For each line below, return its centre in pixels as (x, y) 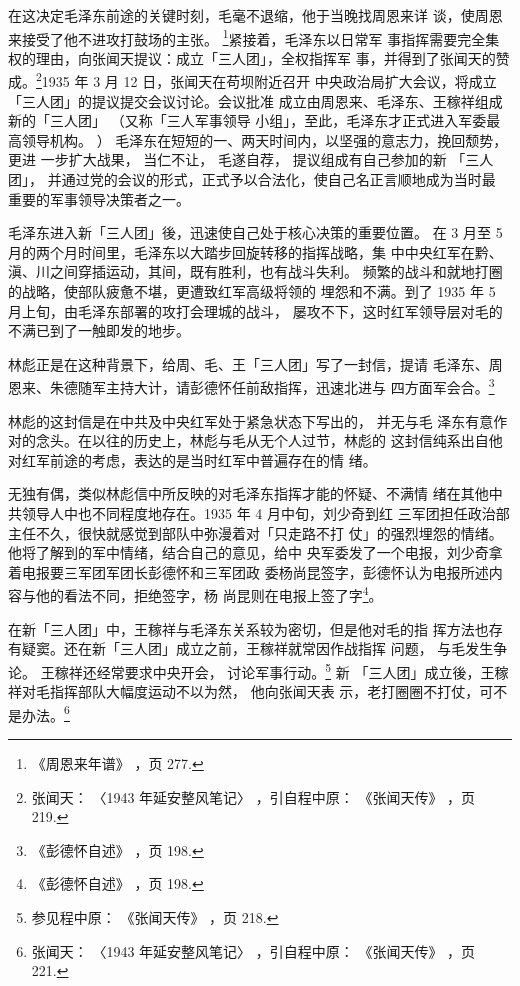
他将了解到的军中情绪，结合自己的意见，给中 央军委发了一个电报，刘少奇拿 (255, 552)
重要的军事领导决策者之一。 (99, 198)
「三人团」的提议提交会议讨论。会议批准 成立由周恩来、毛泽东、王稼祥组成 (255, 100)
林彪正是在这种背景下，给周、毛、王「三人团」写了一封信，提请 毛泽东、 (248, 363)
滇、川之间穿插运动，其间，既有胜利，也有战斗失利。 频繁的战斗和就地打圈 (255, 271)
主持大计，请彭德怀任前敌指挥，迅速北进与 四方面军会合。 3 (300, 386)
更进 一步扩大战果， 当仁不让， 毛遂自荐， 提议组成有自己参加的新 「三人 (251, 159)
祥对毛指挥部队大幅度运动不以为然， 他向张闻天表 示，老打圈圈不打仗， (244, 691)
